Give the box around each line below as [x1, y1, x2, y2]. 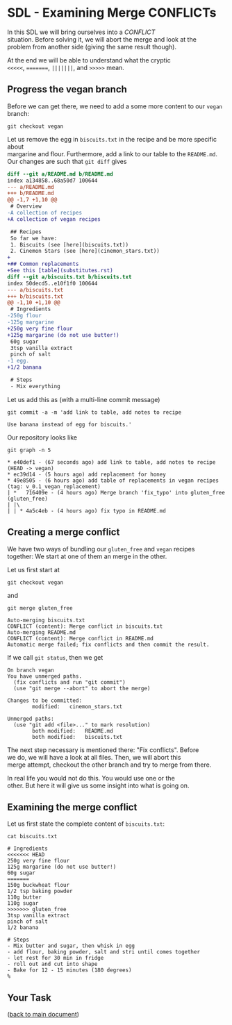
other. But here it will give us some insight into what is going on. [7, 781, 190, 790]
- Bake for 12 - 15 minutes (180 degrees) [7, 967, 132, 974]
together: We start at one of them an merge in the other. [7, 552, 167, 560]
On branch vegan [7, 667, 54, 674]
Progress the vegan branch [7, 83, 127, 95]
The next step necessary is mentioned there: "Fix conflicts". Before [7, 745, 199, 754]
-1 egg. [7, 358, 30, 365]
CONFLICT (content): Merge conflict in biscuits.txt [7, 623, 163, 630]
